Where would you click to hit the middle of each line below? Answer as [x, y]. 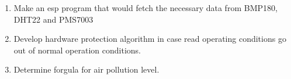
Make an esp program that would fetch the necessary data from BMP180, [145, 8]
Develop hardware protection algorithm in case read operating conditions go [150, 39]
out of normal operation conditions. [77, 50]
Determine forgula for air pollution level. [86, 69]
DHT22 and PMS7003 [53, 19]
